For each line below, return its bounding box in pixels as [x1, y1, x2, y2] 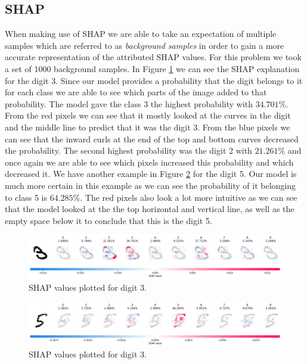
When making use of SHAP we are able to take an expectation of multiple [5, 27, 277, 40]
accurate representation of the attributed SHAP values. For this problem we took [5, 51, 302, 63]
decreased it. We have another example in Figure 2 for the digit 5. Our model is [5, 167, 297, 180]
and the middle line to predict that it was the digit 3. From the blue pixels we [5, 120, 290, 133]
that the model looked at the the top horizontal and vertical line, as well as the [5, 203, 294, 215]
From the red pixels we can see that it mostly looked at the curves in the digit [5, 109, 291, 122]
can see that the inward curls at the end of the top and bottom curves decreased [5, 132, 299, 145]
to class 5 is [5, 191, 47, 203]
